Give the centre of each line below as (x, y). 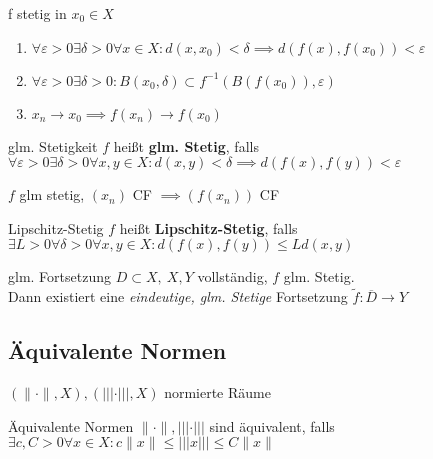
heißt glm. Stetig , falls (186, 145)
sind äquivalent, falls (272, 425)
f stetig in (37, 13)
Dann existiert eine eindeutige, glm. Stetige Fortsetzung (178, 296)
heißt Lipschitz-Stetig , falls (208, 227)
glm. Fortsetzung (59, 276)
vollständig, (232, 276)
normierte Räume (217, 391)
